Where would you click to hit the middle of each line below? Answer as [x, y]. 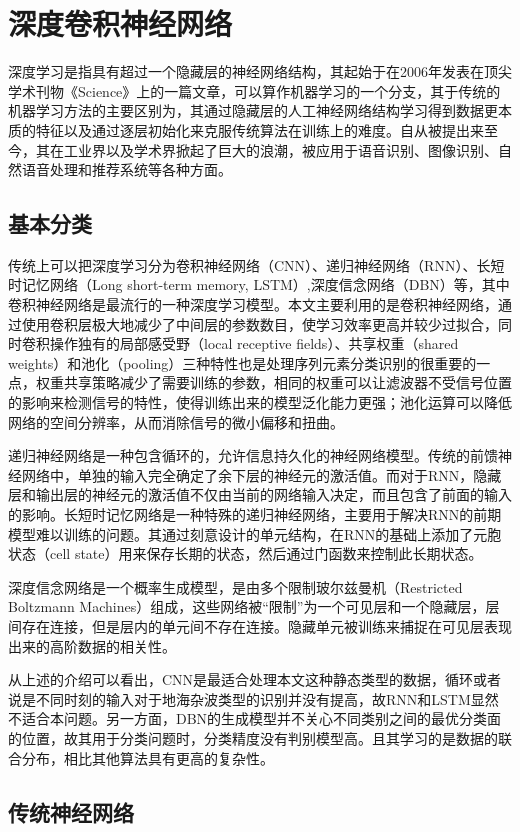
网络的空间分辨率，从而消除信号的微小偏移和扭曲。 [176, 421]
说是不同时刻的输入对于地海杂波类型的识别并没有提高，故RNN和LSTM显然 [253, 698]
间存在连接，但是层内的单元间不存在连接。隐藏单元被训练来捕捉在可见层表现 [260, 625]
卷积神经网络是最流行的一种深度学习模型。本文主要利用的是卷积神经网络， [253, 304]
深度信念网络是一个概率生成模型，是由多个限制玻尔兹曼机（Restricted [235, 586]
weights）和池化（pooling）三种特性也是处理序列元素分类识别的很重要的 [242, 362]
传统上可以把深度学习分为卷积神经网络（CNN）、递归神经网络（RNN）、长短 [256, 264]
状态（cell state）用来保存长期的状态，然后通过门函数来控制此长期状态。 [245, 553]
